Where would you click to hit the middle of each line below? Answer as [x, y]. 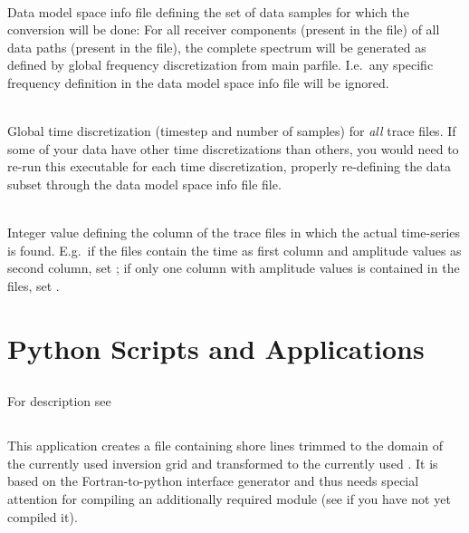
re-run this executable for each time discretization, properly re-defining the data [230, 166]
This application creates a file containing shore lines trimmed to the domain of [225, 446]
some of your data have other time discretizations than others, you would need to [233, 148]
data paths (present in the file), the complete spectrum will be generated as [217, 47]
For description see [59, 401]
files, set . [33, 285]
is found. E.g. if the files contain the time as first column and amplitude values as [234, 250]
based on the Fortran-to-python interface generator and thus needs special [213, 481]
